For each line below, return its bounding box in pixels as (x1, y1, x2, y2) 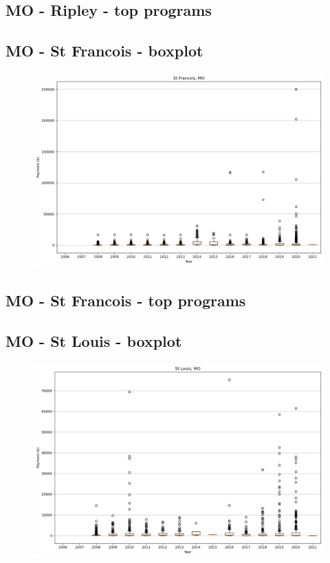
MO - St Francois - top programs (5, 290, 246, 311)
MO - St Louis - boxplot (5, 330, 182, 352)
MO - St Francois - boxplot (5, 40, 203, 61)
